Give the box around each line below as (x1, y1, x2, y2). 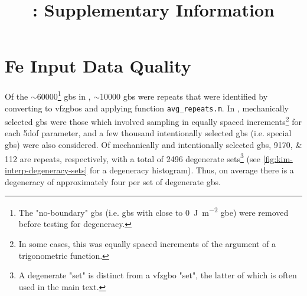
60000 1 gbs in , (37, 88, 91, 102)
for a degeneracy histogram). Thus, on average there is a (90, 163, 294, 176)
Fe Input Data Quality (5, 54, 191, 78)
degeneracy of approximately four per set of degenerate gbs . (5, 175, 221, 188)
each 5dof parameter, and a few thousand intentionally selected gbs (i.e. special (5, 127, 292, 139)
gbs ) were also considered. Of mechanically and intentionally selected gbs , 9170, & (5, 139, 302, 151)
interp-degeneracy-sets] (5, 163, 87, 176)
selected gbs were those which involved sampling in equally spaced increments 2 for (5, 114, 302, 127)
